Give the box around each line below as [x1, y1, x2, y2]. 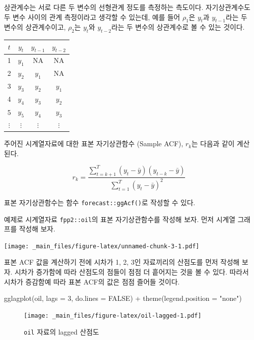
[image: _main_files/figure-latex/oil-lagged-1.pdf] [24, 312, 201, 319]
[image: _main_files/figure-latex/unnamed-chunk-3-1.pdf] [4, 242, 199, 250]
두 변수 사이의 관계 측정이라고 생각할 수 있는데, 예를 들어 [4, 11, 180, 22]
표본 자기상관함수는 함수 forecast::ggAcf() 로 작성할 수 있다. [4, 197, 195, 207]
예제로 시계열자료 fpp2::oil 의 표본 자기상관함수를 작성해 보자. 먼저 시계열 [4, 214, 236, 224]
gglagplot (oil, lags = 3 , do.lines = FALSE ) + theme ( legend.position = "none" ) [4, 293, 242, 303]
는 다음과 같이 [191, 138, 235, 149]
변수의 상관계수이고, [4, 22, 66, 32]
